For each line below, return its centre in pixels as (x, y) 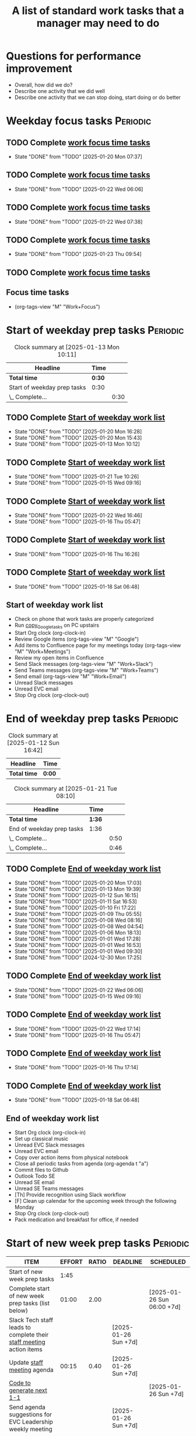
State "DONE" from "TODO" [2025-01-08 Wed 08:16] (78, 920)
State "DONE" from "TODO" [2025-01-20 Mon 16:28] (78, 432)
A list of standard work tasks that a (98, 11)
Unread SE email (34, 1182)
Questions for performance (74, 56)
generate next (28, 1390)
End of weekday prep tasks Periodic (92, 719)
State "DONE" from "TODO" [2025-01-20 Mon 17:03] (78, 883)
